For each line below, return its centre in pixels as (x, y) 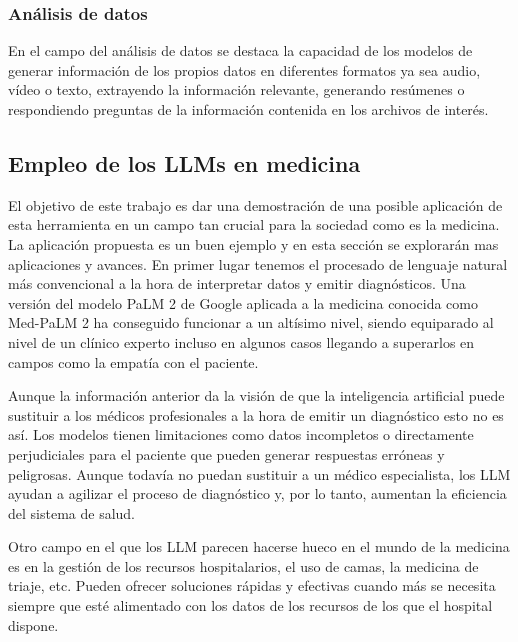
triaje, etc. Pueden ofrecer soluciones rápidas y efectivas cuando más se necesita (252, 585)
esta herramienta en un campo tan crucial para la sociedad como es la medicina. (254, 224)
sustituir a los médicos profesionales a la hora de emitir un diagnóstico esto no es (256, 414)
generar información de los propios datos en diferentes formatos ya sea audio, (244, 69)
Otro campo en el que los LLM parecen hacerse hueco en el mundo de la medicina (259, 546)
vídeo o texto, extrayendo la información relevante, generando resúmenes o (236, 89)
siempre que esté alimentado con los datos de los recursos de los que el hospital (250, 605)
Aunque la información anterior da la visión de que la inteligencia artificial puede (256, 395)
